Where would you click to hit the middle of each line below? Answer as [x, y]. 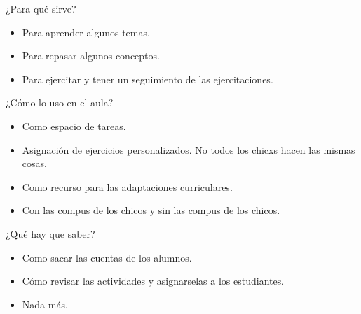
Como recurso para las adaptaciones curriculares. [127, 186]
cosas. [34, 163]
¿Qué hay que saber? [50, 233]
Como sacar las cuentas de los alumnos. [107, 257]
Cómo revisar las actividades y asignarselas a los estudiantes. [153, 281]
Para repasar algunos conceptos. [91, 56]
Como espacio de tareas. [74, 126]
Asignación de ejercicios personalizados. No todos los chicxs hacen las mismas [189, 149]
